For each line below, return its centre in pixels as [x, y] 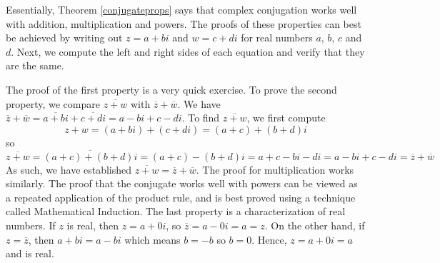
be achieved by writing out [64, 38]
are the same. [35, 65]
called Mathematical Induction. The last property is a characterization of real [176, 211]
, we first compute [286, 118]
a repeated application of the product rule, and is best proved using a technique [181, 197]
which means [152, 239]
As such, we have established [69, 169]
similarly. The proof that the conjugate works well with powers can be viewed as [182, 183]
